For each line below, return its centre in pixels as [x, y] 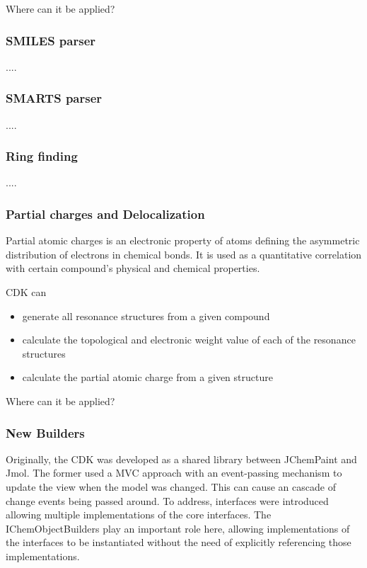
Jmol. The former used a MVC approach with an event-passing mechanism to [174, 473]
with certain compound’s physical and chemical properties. [133, 268]
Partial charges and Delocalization [105, 214]
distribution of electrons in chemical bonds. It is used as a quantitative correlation [184, 254]
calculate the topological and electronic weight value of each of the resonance [189, 340]
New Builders [45, 432]
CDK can [26, 292]
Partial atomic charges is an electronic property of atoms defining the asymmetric [183, 240]
